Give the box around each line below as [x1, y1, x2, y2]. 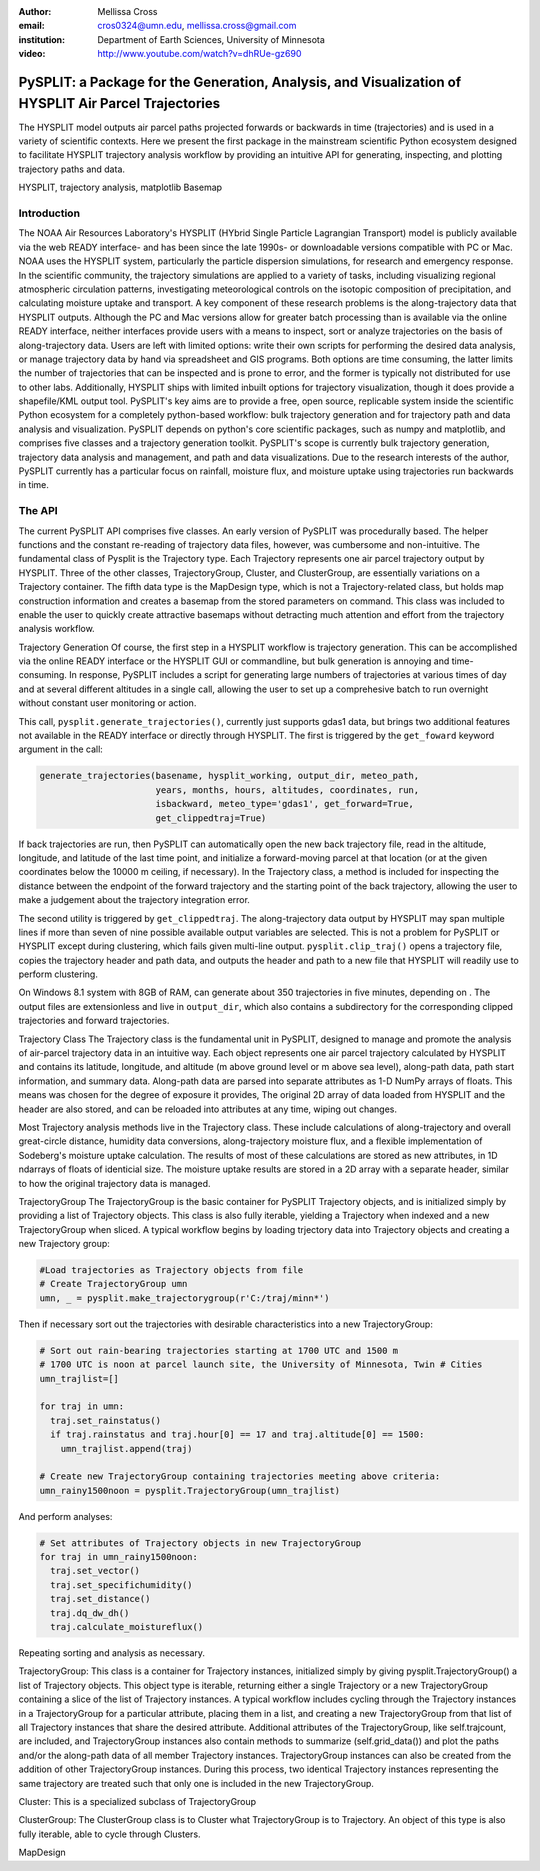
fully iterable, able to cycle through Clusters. [18, 1828, 201, 1840]
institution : [18, 33, 66, 45]
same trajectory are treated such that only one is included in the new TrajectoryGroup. [18, 1777, 375, 1789]
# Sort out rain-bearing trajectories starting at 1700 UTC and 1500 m [39, 1345, 399, 1356]
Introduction [18, 206, 80, 220]
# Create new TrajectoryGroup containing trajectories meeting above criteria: [39, 1471, 441, 1482]
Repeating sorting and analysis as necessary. [18, 1647, 205, 1659]
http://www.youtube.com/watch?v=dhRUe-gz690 [97, 48, 302, 60]
